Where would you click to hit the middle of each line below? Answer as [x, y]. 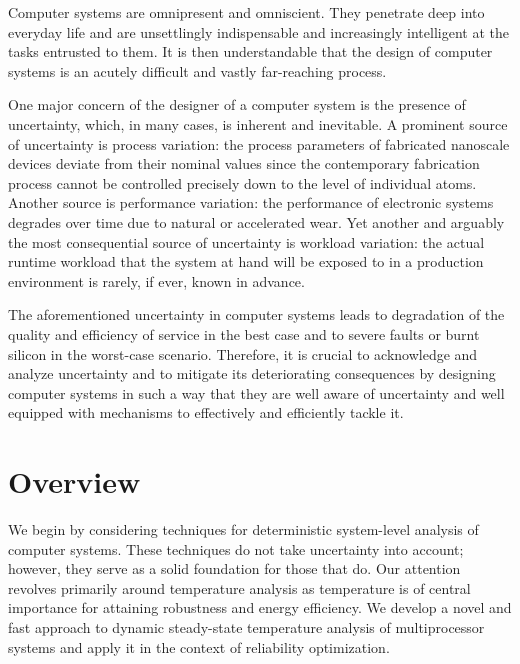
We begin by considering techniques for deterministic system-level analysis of [243, 529]
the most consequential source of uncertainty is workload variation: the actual [246, 241]
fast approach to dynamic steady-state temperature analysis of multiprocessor [246, 626]
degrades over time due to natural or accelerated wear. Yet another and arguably [256, 221]
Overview [74, 481]
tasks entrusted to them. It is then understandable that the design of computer [250, 51]
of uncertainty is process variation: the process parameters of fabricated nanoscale [259, 143]
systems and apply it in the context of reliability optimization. [199, 646]
